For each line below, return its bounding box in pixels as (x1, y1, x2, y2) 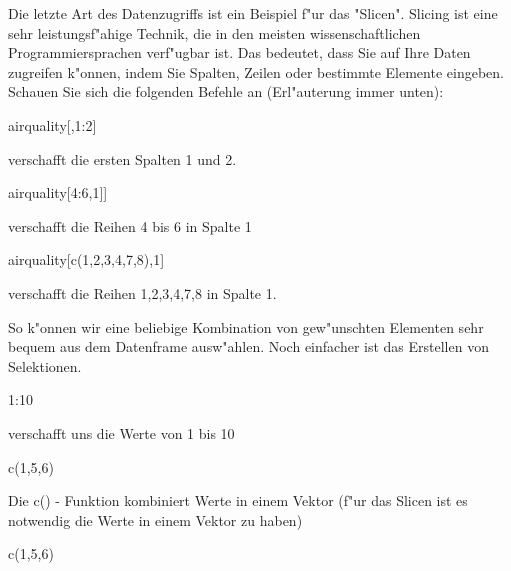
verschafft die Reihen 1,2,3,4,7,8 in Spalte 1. (8, 282, 277, 303)
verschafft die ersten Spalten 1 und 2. (8, 148, 237, 169)
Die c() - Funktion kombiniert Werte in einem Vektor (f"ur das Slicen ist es (8, 490, 468, 511)
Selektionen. (8, 355, 82, 376)
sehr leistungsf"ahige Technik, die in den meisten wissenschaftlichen (8, 22, 421, 43)
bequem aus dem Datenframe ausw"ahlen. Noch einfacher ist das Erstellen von (8, 336, 489, 357)
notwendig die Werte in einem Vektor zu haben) (8, 509, 303, 530)
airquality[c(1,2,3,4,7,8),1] (8, 249, 165, 270)
